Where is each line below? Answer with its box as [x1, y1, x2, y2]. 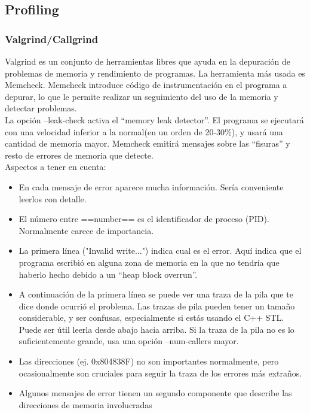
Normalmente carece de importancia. [19, 224, 154, 236]
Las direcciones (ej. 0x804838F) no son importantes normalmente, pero [19, 355, 279, 368]
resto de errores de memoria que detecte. [5, 148, 154, 161]
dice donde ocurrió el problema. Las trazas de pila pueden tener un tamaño [19, 299, 295, 312]
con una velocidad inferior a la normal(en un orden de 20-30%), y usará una [5, 125, 283, 138]
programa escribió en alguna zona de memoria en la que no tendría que [19, 256, 280, 268]
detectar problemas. [5, 102, 77, 114]
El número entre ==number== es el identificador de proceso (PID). [19, 212, 269, 225]
